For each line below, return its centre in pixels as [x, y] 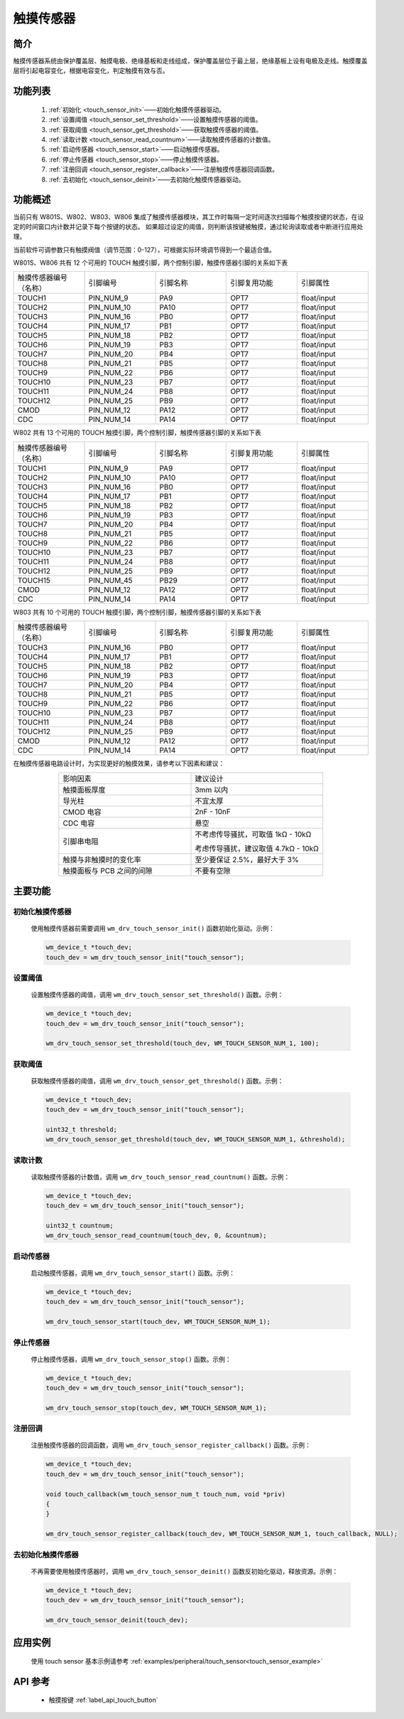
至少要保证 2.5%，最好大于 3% [247, 859]
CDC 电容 [79, 823]
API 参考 [32, 1682]
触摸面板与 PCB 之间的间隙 [108, 870]
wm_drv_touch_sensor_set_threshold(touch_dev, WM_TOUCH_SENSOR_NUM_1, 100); [182, 1043]
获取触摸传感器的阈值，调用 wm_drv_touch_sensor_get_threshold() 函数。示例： [157, 1081]
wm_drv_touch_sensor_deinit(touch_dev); [117, 1620]
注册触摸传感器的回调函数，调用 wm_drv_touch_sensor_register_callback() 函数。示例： [171, 1445]
